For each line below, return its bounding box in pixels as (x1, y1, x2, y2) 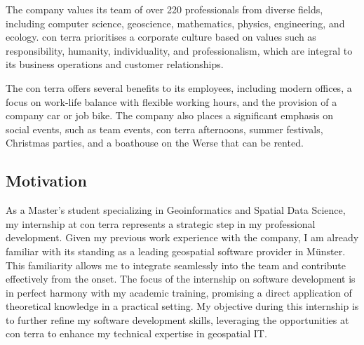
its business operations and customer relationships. (6, 57, 224, 72)
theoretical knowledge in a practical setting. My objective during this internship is (6, 299, 359, 313)
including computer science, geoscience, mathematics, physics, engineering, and (6, 15, 345, 30)
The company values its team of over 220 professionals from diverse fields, (6, 2, 323, 16)
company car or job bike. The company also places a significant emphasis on (6, 108, 334, 123)
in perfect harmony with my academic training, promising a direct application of (6, 285, 352, 299)
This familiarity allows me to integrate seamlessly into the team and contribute (6, 257, 346, 272)
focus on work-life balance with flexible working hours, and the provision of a (6, 94, 337, 109)
